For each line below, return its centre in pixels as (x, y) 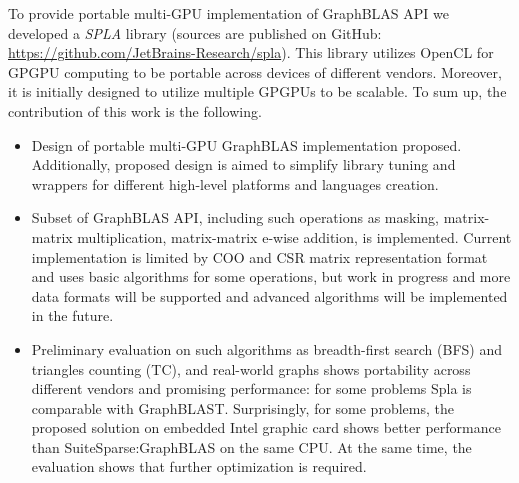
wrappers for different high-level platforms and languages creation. (235, 183)
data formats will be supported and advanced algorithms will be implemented (269, 295)
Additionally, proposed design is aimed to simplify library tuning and (243, 164)
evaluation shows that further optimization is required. (199, 466)
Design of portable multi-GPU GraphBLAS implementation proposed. (246, 144)
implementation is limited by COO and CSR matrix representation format (259, 256)
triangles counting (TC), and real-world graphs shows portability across (251, 368)
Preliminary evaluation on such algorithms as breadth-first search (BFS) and (267, 348)
